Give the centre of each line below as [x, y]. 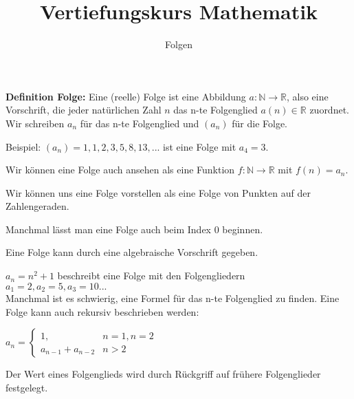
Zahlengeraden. [37, 206]
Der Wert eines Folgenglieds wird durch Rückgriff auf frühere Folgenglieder [163, 374]
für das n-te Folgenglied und [140, 123]
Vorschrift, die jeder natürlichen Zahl [84, 110]
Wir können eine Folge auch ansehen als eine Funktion [120, 170]
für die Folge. [259, 123]
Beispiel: [23, 146]
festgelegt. [27, 387]
